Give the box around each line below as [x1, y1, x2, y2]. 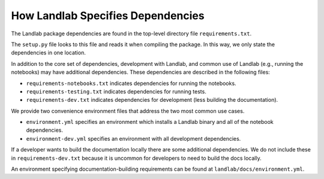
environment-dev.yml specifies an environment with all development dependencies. [26, 135, 241, 142]
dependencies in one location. [11, 49, 86, 56]
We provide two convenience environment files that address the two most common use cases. [11, 107, 245, 114]
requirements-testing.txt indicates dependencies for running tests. [26, 87, 206, 95]
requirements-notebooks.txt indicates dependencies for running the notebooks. [26, 80, 236, 87]
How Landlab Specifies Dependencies [11, 9, 205, 22]
